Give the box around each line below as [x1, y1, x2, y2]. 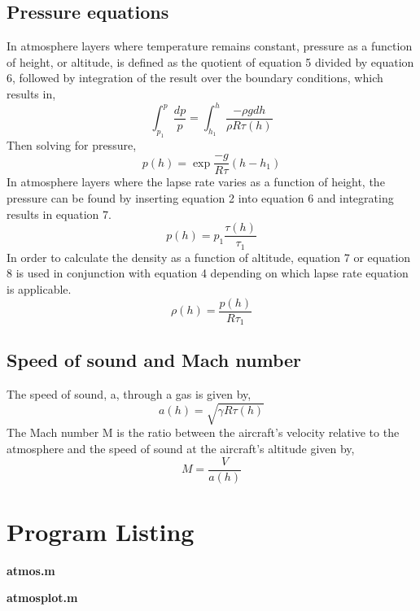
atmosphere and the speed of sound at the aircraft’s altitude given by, [7, 440, 355, 457]
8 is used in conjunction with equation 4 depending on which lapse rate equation [7, 264, 409, 281]
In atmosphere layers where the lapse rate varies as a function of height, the [7, 173, 385, 190]
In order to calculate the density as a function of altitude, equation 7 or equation [7, 248, 411, 265]
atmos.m [7, 561, 55, 578]
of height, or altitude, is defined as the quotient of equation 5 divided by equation [7, 53, 414, 70]
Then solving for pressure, [7, 136, 137, 153]
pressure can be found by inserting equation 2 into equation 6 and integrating [7, 190, 394, 207]
